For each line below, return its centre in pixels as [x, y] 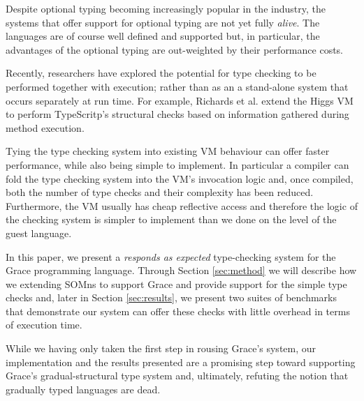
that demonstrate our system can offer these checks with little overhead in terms [178, 311]
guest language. [39, 233]
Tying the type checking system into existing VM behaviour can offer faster [168, 151]
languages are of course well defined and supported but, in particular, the [163, 36]
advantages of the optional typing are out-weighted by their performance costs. [174, 49]
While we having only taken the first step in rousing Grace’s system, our [161, 348]
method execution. [45, 127]
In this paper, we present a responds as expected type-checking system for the [171, 256]
